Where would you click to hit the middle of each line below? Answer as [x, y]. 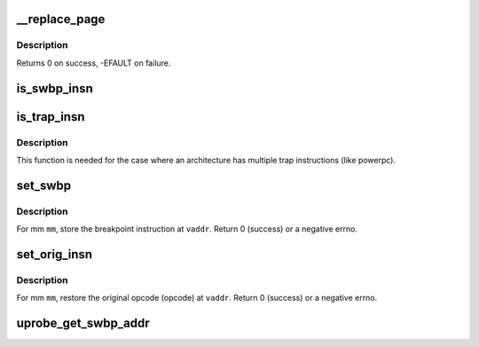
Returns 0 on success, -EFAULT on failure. [94, 63]
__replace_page [61, 19]
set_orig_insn [55, 254]
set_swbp [44, 185]
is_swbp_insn [55, 88]
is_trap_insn [51, 117]
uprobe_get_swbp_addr [83, 323]
